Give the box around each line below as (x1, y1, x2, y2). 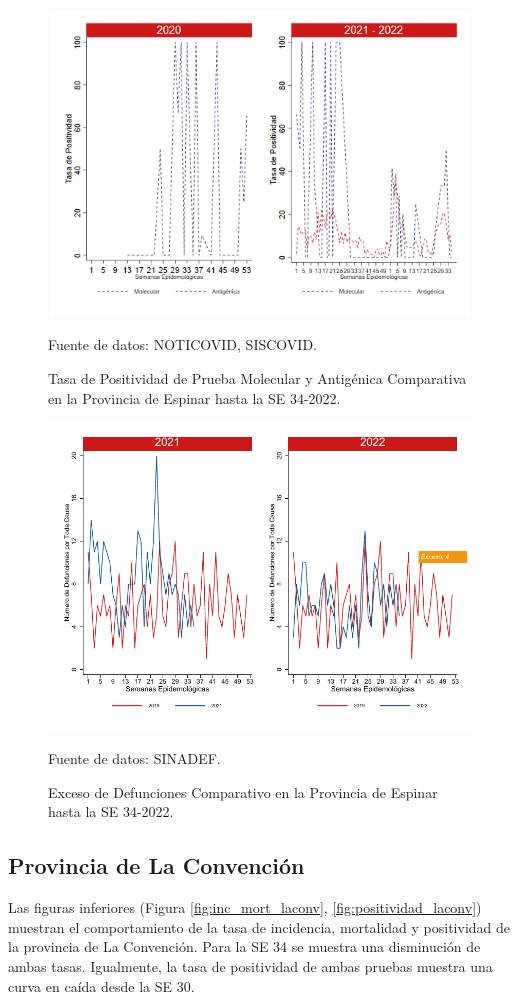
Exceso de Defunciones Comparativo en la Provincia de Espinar (48, 781, 438, 802)
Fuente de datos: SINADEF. (48, 748, 221, 769)
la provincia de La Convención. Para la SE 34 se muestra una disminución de (8, 936, 481, 957)
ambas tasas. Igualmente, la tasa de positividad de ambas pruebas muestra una (8, 955, 493, 976)
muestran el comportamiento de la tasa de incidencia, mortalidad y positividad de (8, 916, 511, 937)
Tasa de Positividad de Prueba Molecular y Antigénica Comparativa (48, 368, 467, 389)
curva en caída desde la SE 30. (8, 975, 195, 996)
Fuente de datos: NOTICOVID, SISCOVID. (48, 334, 317, 355)
